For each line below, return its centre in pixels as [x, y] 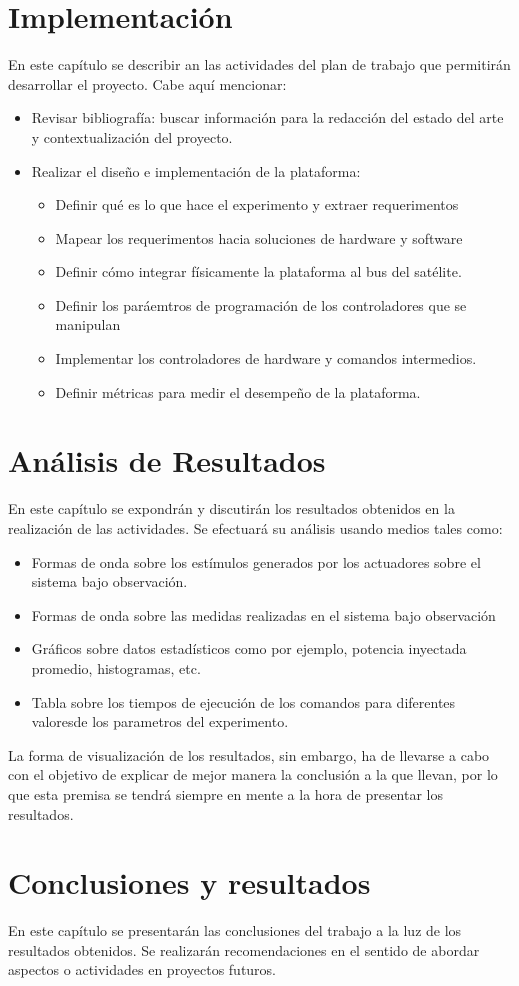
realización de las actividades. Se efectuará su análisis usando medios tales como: [255, 527]
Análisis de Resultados [167, 460]
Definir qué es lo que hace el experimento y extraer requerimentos [257, 204]
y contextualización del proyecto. [132, 136]
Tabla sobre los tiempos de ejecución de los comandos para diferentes [243, 701]
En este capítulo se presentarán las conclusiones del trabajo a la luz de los [235, 930]
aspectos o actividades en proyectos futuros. [142, 969]
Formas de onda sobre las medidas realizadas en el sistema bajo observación [263, 614]
